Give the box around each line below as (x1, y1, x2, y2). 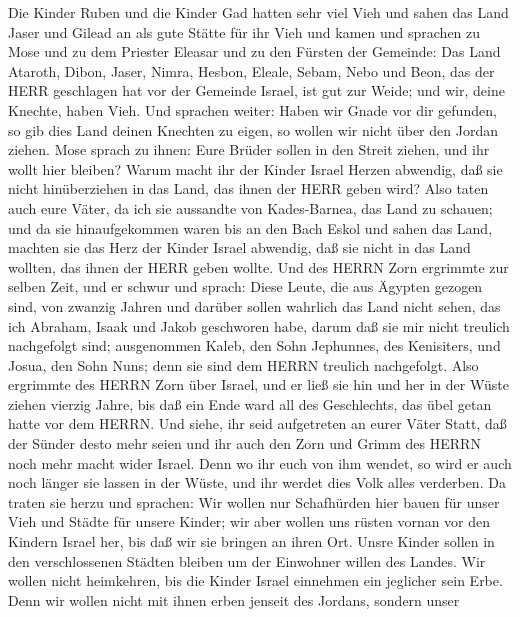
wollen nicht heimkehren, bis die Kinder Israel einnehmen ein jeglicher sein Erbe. (8, 570, 503, 591)
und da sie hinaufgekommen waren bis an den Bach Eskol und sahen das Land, (8, 217, 493, 238)
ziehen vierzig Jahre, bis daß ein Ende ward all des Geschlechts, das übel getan (8, 393, 492, 414)
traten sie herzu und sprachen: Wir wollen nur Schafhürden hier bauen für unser (8, 491, 500, 512)
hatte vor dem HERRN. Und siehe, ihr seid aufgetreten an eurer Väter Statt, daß (8, 413, 507, 434)
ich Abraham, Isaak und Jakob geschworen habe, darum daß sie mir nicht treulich (8, 315, 510, 336)
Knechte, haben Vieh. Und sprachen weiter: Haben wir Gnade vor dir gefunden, (8, 99, 497, 120)
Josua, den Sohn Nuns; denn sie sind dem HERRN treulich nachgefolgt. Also (8, 354, 479, 375)
